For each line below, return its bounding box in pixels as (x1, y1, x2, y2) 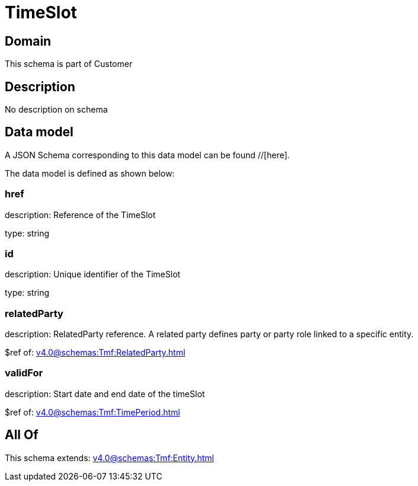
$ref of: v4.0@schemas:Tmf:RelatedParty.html (5, 347, 186, 358)
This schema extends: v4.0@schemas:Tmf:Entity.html (5, 452, 214, 463)
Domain (5, 33, 52, 49)
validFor (5, 367, 43, 379)
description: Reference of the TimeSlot (5, 209, 156, 220)
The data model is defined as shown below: (5, 168, 175, 178)
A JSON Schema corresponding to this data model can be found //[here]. (5, 149, 290, 160)
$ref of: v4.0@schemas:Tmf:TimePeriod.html (5, 407, 180, 417)
